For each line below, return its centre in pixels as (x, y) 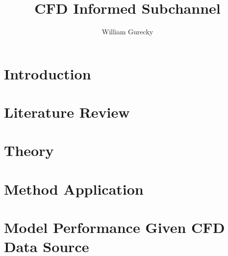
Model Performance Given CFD (114, 227)
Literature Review (67, 112)
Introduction (48, 73)
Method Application (74, 189)
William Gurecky (127, 32)
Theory (29, 150)
